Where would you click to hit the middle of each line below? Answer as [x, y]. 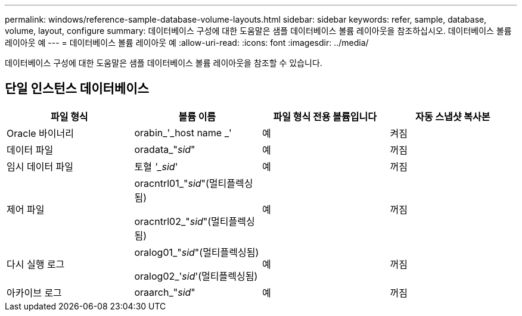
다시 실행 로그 [36, 264]
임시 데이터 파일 [40, 166]
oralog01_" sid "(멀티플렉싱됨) [197, 252]
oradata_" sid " [165, 149]
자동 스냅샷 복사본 [453, 116]
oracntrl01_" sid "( [172, 183]
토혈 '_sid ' [156, 166]
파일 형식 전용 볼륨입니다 [325, 116]
